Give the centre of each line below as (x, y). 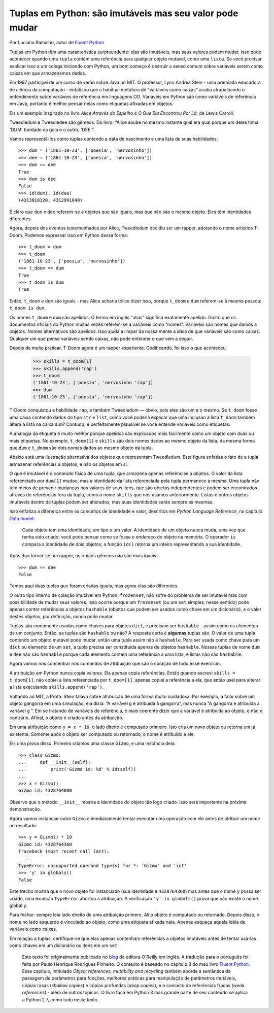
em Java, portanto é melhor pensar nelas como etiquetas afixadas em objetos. (91, 104)
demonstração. (25, 809)
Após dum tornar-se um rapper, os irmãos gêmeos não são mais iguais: (83, 556)
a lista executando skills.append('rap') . (57, 687)
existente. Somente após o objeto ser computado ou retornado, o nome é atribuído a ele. (102, 734)
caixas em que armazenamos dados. (48, 73)
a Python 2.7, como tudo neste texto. (60, 999)
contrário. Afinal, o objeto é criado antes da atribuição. (66, 718)
